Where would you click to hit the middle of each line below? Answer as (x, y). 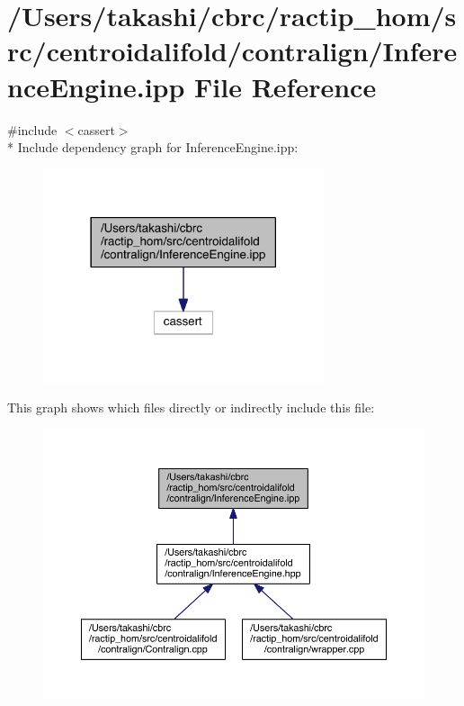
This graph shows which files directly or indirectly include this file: (191, 407)
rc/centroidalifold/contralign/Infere (232, 51)
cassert (96, 129)
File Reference (286, 86)
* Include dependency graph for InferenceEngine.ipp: (153, 147)
